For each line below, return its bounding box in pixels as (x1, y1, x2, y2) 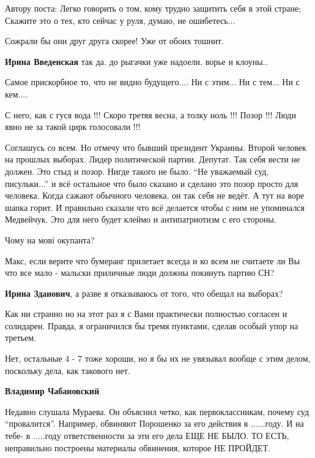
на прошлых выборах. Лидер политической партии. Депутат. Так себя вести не (5, 153, 300, 166)
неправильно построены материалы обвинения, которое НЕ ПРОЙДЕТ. (5, 441, 271, 454)
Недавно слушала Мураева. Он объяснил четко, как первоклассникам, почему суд (5, 405, 309, 418)
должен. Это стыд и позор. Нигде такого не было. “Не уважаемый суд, (5, 164, 269, 177)
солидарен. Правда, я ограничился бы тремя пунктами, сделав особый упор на (5, 319, 298, 332)
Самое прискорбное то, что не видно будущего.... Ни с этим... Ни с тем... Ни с (5, 75, 300, 88)
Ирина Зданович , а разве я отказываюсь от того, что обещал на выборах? (5, 286, 283, 299)
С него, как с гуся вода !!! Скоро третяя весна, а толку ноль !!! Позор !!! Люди (5, 108, 296, 121)
